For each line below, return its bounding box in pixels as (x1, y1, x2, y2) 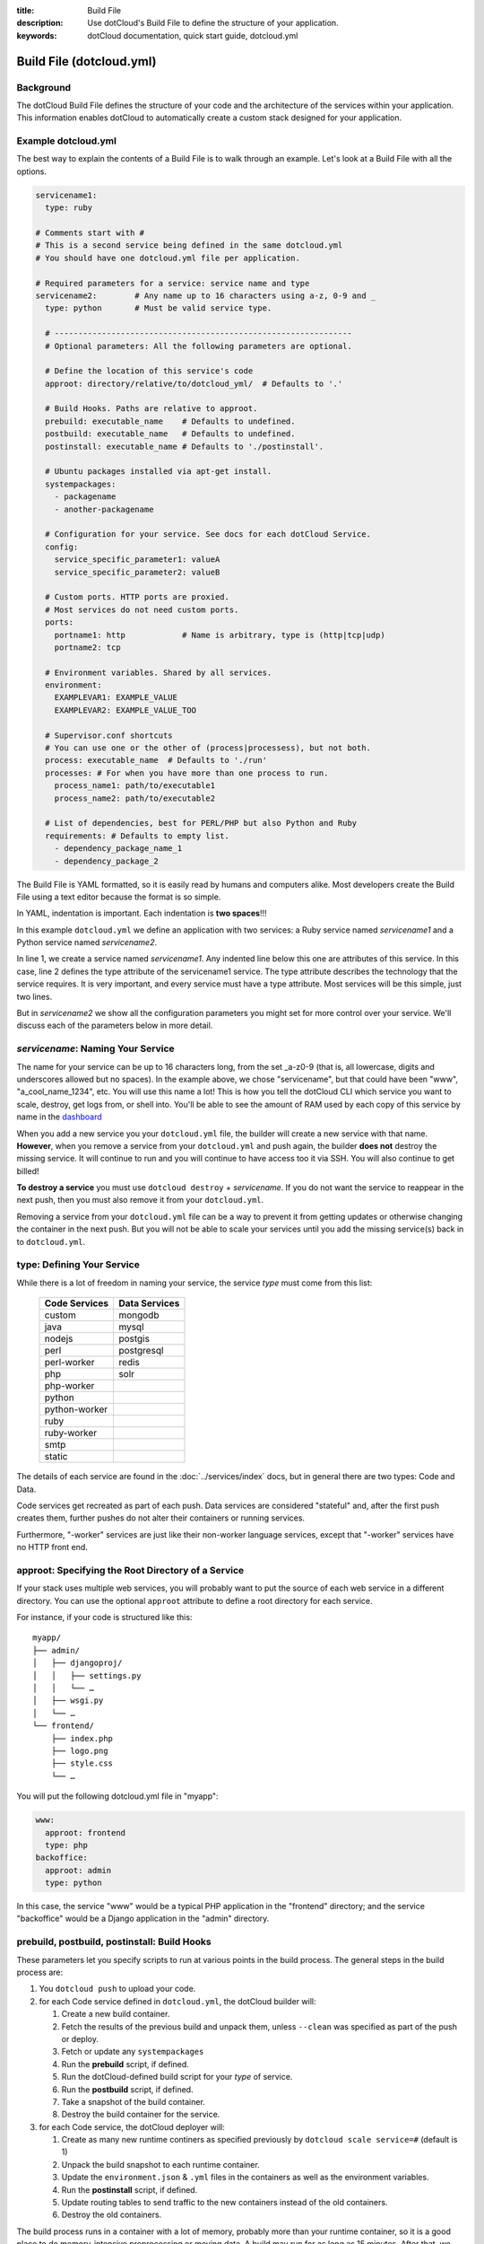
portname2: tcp (54, 642, 121, 653)
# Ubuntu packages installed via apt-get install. (45, 467, 272, 477)
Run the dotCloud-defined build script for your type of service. (61, 2072, 293, 2082)
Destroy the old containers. (61, 2209, 162, 2221)
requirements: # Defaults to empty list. (45, 830, 230, 841)
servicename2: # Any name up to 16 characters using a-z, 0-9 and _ (35, 290, 376, 301)
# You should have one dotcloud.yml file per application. (35, 252, 300, 263)
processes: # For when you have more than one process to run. (45, 767, 329, 778)
